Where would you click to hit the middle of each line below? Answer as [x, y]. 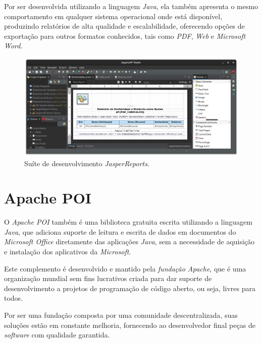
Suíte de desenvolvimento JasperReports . [87, 163]
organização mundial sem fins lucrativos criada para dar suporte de [108, 278]
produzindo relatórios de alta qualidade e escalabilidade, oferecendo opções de [124, 26]
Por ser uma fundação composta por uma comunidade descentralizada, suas [121, 315]
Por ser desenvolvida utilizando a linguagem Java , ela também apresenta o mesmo [131, 6]
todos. [14, 298]
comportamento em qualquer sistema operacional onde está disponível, [113, 16]
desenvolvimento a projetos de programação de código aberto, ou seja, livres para [130, 288]
